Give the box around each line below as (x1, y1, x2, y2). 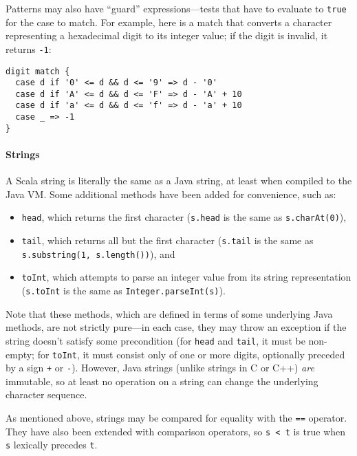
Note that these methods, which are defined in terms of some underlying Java (6, 306, 333, 321)
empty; (6, 347, 34, 361)
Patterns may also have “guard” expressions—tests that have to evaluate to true (6, 1, 347, 15)
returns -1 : (6, 41, 52, 56)
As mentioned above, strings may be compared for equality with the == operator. (6, 411, 347, 425)
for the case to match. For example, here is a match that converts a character (6, 14, 332, 29)
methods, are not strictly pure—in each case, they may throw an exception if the (6, 320, 347, 334)
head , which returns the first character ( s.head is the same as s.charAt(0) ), (21, 210, 347, 224)
